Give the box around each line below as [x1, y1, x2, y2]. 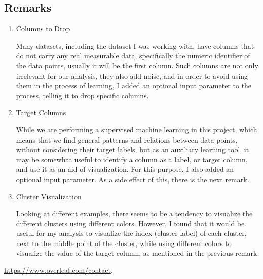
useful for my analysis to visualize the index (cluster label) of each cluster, [16, 228, 247, 238]
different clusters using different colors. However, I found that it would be [16, 218, 245, 228]
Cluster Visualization [16, 191, 82, 201]
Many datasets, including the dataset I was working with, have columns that [16, 40, 254, 51]
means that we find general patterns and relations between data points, [16, 134, 238, 145]
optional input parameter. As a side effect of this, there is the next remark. [16, 173, 249, 184]
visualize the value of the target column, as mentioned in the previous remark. [16, 248, 259, 258]
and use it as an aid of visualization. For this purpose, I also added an [16, 164, 234, 175]
